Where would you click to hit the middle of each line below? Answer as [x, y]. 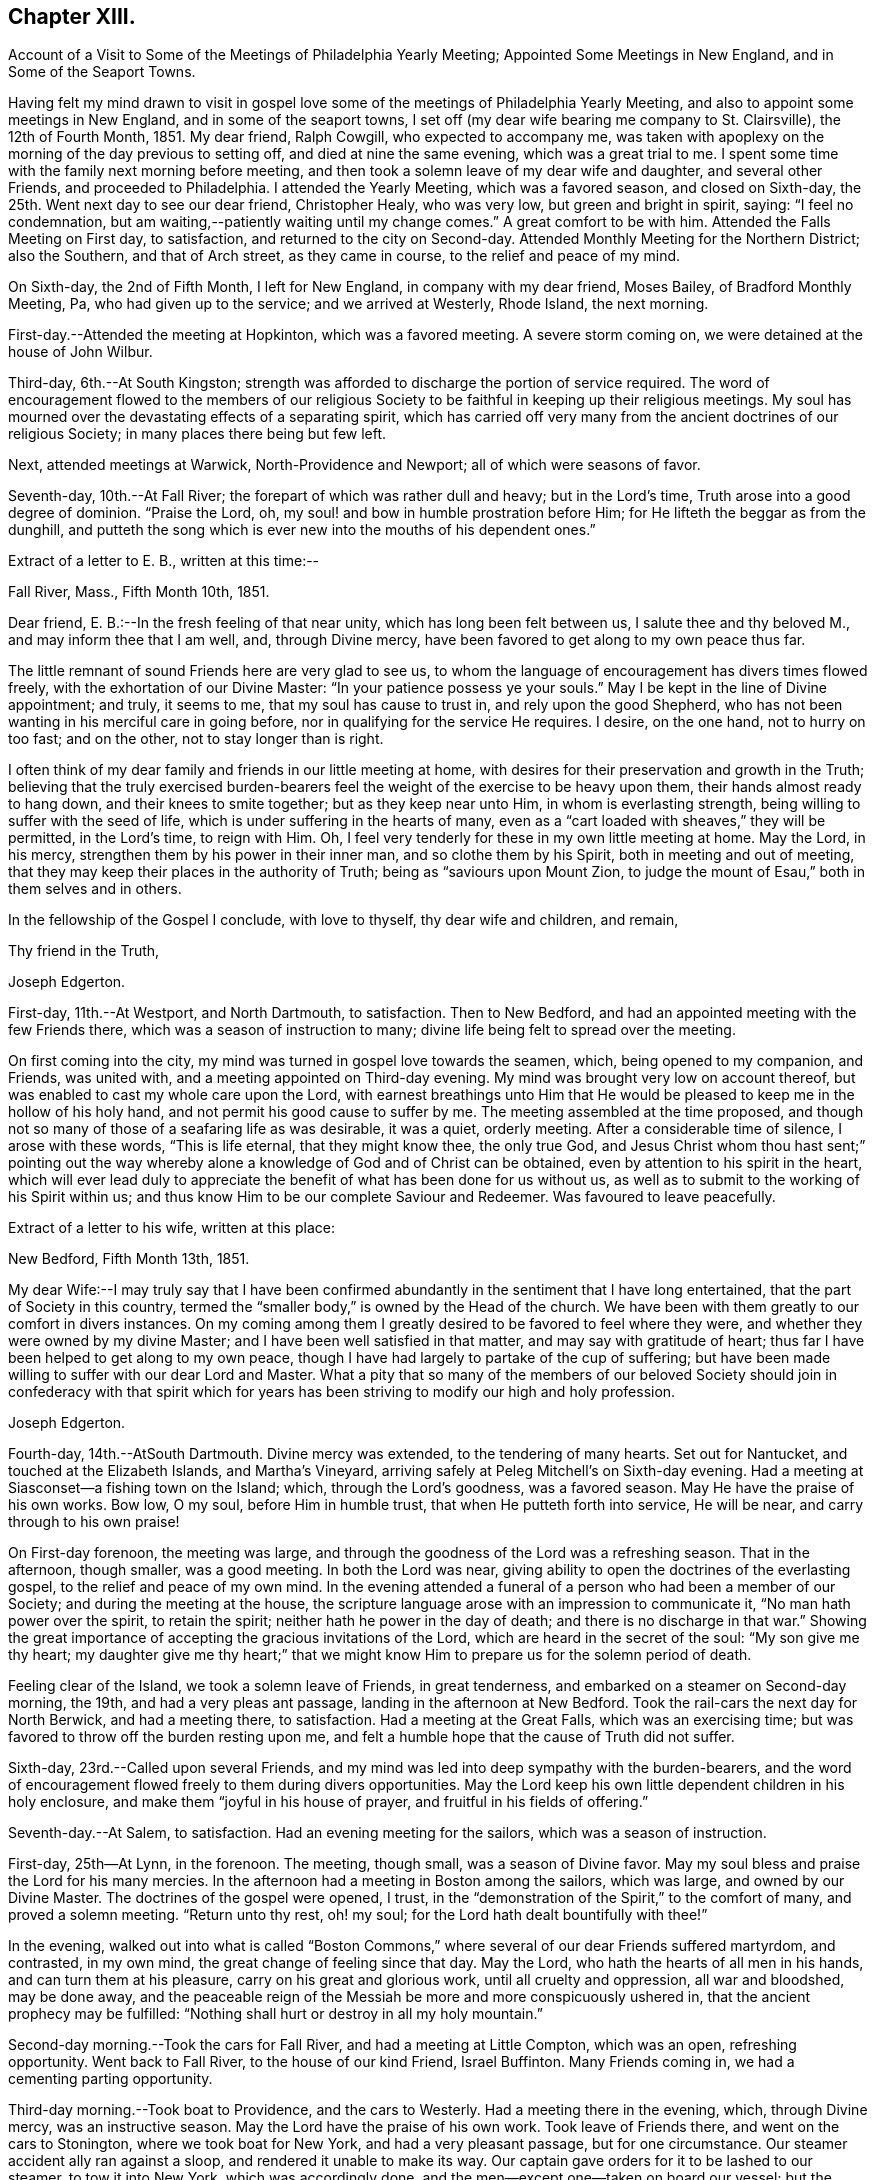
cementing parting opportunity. [110, 2079]
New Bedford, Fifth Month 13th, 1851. [129, 1259]
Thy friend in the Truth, [84, 951]
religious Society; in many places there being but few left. [197, 434]
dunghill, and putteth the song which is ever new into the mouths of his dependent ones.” [302, 530]
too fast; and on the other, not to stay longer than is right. [196, 739]
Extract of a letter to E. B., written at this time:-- [164, 561]
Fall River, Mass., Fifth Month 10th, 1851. [139, 592]
